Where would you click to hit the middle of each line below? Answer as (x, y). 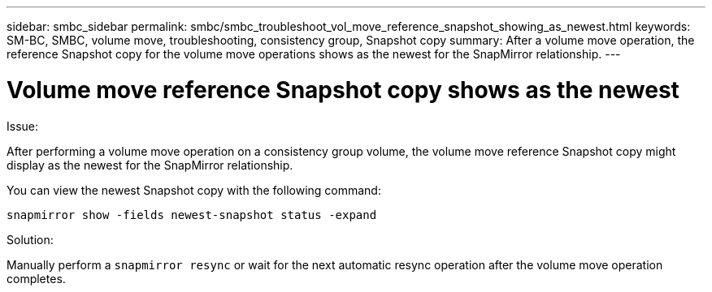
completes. (36, 278)
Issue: (23, 126)
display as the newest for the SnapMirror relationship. (150, 165)
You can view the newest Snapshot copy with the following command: (194, 190)
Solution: (30, 239)
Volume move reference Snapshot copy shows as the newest (343, 90)
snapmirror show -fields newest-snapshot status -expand (192, 215)
